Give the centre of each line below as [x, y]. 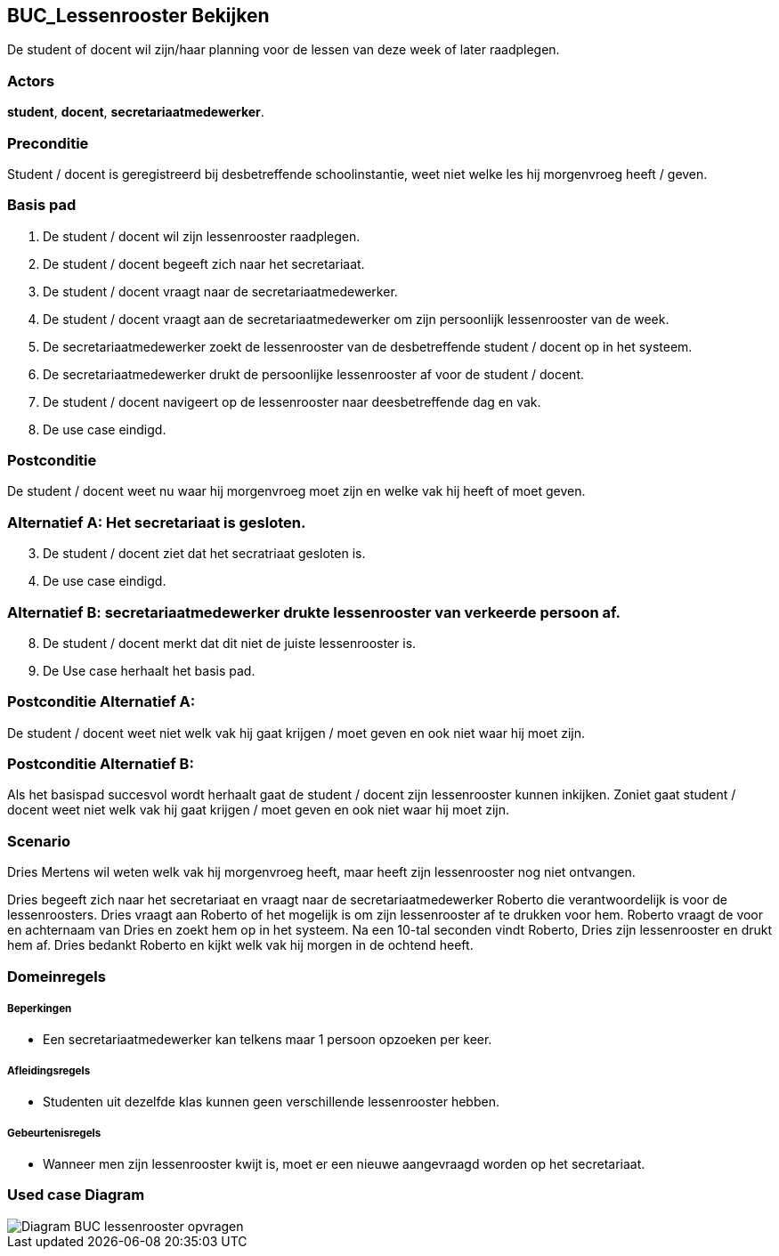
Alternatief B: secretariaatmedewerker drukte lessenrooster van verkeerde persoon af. [314, 612]
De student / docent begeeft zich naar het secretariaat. [204, 263]
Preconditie [48, 143]
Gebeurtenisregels [54, 1133]
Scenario [39, 841]
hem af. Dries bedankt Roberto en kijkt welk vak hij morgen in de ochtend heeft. [240, 945]
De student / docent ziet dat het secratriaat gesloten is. [204, 554]
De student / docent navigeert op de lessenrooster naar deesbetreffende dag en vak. [292, 401]
